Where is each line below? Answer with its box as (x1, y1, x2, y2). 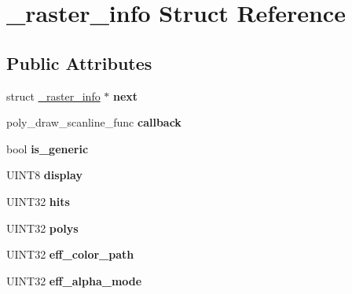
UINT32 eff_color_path (6, 246, 134, 263)
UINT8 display (6, 167, 82, 183)
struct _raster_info (6, 87, 101, 104)
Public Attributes (6, 50, 152, 75)
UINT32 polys (6, 219, 79, 236)
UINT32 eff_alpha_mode (6, 272, 142, 288)
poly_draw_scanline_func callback (6, 114, 181, 130)
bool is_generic (6, 140, 89, 156)
